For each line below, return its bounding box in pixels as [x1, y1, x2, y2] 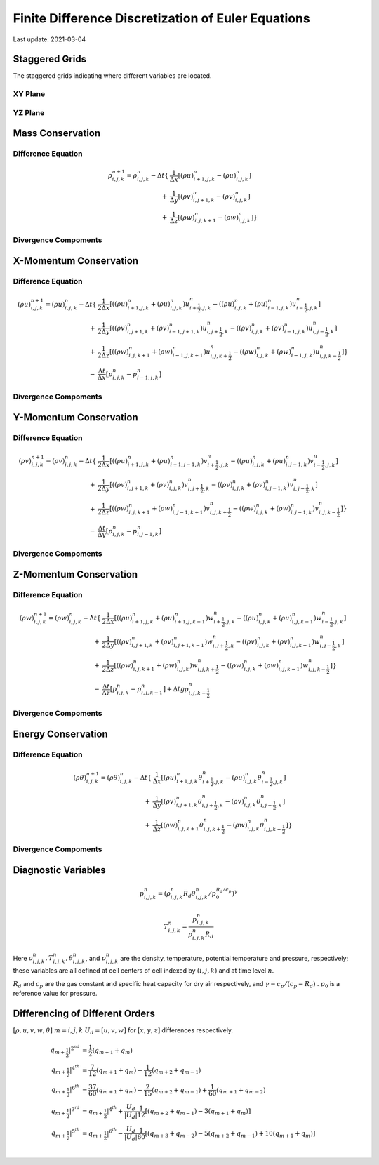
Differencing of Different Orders [13, 1007, 156, 1019]
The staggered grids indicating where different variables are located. [13, 72, 212, 80]
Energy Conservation [13, 728, 108, 740]
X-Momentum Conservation [13, 255, 139, 267]
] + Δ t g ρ [163, 685, 189, 693]
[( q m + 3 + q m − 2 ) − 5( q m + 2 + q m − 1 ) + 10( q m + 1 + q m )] [145, 1129, 316, 1139]
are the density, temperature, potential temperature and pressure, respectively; [120, 954, 349, 962]
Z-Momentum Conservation [13, 568, 138, 580]
